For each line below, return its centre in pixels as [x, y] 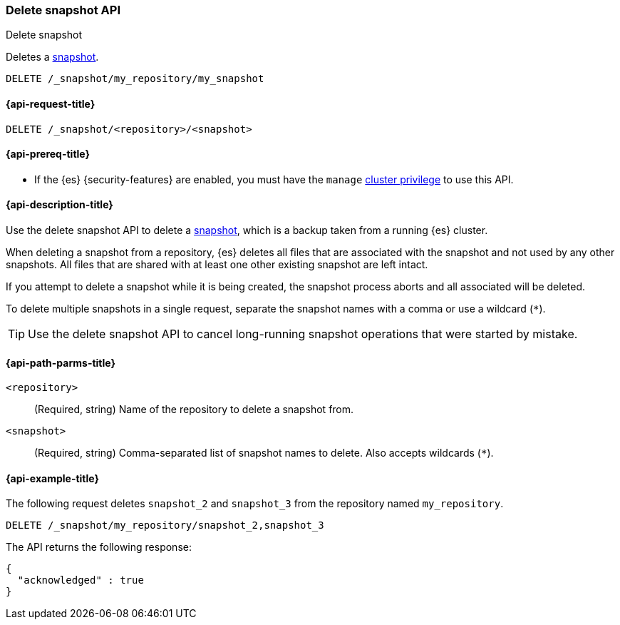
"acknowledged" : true [81, 580]
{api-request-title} [51, 103]
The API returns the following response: [99, 547]
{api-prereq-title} [48, 154]
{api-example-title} [53, 478]
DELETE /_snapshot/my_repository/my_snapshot [135, 79]
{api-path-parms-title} [61, 362]
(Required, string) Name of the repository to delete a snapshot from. [194, 410]
